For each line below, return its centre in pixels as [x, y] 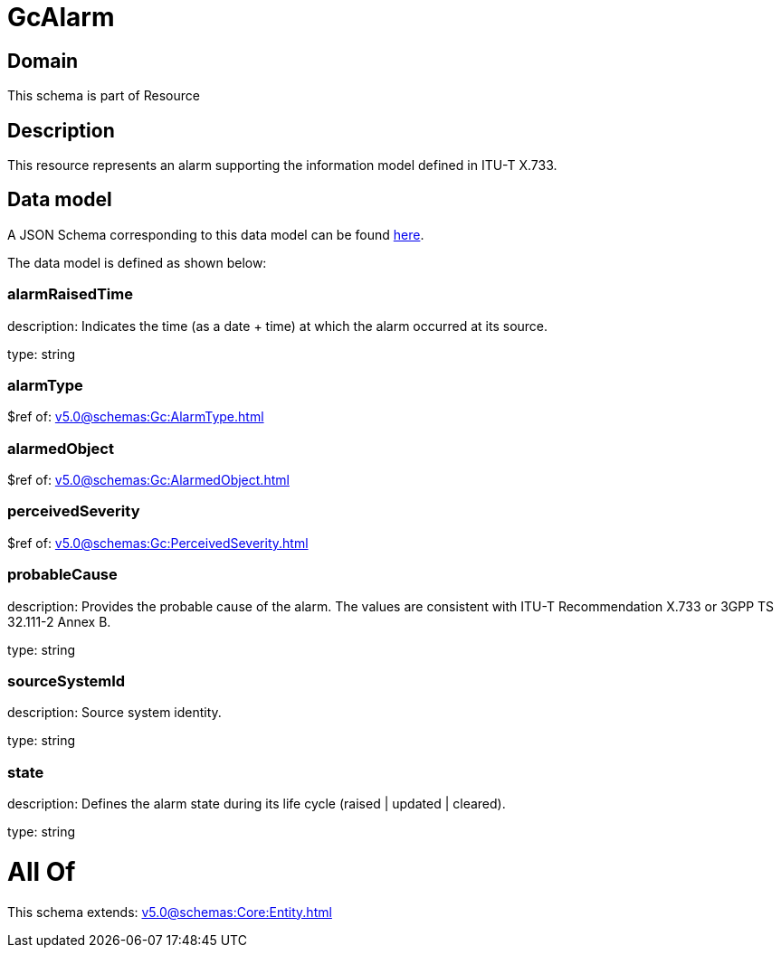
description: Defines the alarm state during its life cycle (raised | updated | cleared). [257, 804]
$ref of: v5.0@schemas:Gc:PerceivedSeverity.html [158, 543]
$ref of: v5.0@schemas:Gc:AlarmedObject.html [148, 480]
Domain [43, 61]
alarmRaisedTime [70, 294]
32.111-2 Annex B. [59, 621]
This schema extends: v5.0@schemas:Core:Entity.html [170, 912]
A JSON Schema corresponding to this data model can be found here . [216, 234]
